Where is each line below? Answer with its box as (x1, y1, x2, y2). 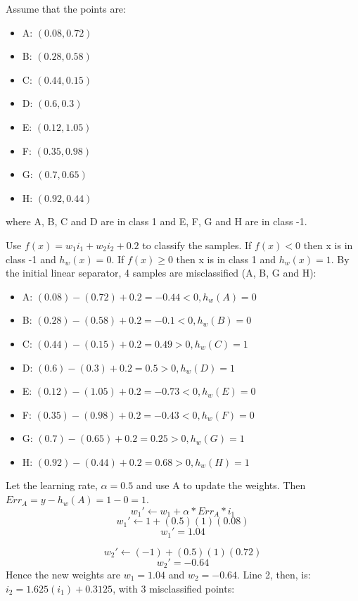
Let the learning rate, (6, 478, 98, 493)
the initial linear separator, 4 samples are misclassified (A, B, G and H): (6, 265, 317, 280)
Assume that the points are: (6, 1, 126, 15)
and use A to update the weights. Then (136, 478, 306, 493)
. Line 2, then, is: (237, 567, 311, 582)
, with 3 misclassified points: (113, 581, 235, 595)
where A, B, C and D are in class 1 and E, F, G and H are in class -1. (6, 214, 307, 229)
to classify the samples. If (142, 237, 252, 252)
